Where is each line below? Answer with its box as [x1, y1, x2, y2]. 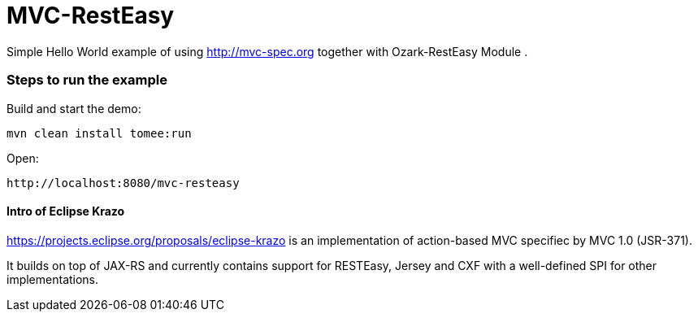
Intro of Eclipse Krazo [7, 204, 125, 219]
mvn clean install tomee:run [7, 126, 192, 140]
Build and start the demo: [7, 101, 141, 115]
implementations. [7, 272, 99, 286]
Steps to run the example [7, 72, 167, 89]
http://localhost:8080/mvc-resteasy [7, 176, 240, 189]
